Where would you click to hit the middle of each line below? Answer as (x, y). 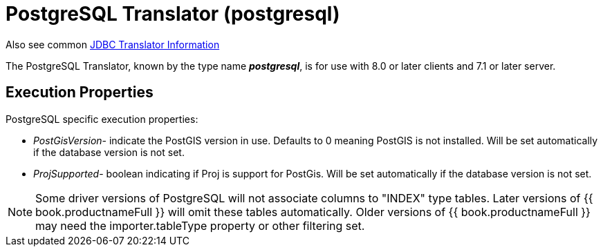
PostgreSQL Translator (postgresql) (173, 14)
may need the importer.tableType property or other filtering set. (200, 225)
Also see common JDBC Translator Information (113, 44)
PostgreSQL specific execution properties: (102, 119)
